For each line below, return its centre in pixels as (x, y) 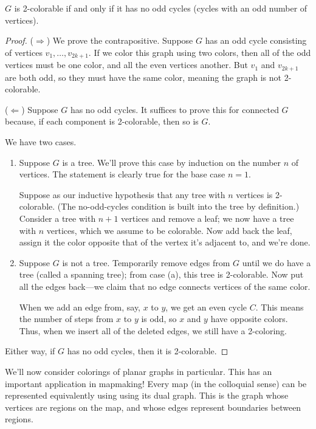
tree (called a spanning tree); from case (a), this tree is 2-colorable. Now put (161, 274)
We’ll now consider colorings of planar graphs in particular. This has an (139, 371)
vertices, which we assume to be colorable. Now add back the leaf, (169, 230)
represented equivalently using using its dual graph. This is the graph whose (147, 395)
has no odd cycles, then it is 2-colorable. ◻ (148, 351)
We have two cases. (41, 142)
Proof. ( (19, 40)
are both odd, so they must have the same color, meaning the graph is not (143, 77)
